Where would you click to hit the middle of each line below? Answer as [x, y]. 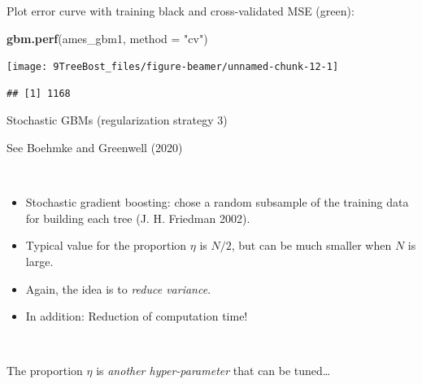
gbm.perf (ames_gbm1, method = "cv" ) [107, 38]
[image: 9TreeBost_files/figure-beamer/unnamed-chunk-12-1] [173, 67]
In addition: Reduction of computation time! [137, 316]
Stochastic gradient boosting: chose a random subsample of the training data [217, 202]
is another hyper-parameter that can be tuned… [213, 371]
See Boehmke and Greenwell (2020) [95, 148]
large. [39, 261]
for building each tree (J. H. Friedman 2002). [138, 218]
